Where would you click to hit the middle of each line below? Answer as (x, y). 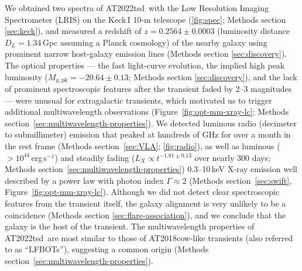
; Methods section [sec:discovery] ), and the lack (213, 76)
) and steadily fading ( (95, 157)
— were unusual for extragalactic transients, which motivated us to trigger (138, 100)
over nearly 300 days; (232, 157)
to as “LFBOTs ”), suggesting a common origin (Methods (107, 249)
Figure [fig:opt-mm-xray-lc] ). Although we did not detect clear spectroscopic (142, 192)
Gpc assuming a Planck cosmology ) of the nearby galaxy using (155, 42)
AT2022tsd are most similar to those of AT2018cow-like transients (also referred (149, 237)
